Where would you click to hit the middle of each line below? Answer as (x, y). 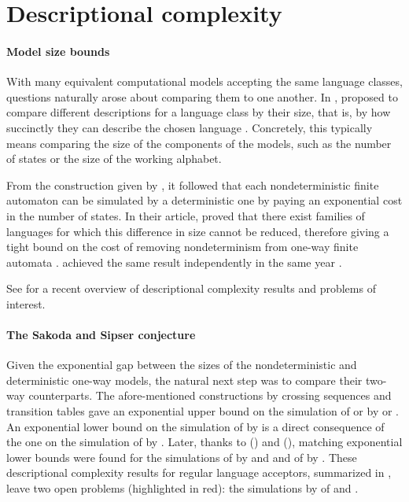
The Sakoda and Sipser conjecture (101, 335)
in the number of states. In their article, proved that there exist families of (186, 215)
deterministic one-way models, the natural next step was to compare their (184, 380)
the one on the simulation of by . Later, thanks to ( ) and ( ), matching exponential (204, 442)
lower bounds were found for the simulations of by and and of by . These (182, 457)
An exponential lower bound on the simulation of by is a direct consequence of (195, 426)
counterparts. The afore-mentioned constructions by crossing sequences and (210, 395)
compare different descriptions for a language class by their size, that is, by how (199, 112)
